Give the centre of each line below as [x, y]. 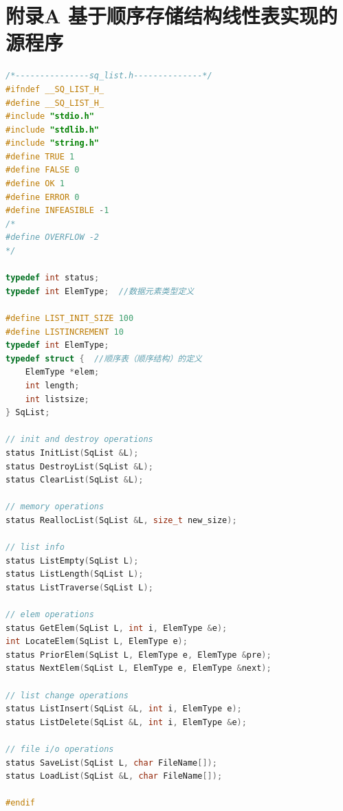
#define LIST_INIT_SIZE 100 [70, 318]
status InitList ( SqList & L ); [72, 453]
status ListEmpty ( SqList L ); [72, 560]
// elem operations [50, 615]
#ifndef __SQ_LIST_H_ [55, 89]
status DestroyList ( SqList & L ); [79, 466]
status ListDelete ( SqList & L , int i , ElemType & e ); [126, 722]
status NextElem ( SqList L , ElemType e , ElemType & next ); [139, 668]
